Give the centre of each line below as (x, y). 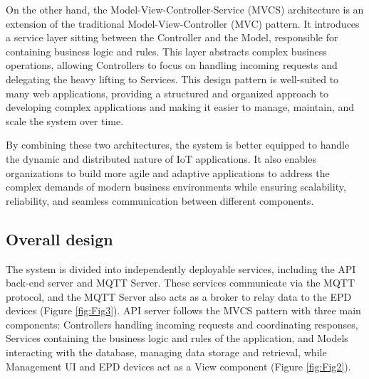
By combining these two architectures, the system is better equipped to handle (178, 145)
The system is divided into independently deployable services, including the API (181, 268)
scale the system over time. (65, 121)
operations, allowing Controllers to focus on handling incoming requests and (172, 65)
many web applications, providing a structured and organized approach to (167, 93)
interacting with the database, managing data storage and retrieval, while (166, 352)
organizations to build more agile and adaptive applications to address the (168, 172)
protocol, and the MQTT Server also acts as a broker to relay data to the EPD (179, 296)
